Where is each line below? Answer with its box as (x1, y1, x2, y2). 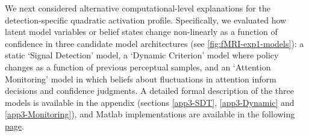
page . (5, 119, 24, 132)
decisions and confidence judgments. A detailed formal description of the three (5, 84, 294, 97)
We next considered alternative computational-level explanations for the (5, 2, 270, 14)
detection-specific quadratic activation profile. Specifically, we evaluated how (5, 13, 287, 26)
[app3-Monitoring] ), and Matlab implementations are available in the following (5, 108, 295, 120)
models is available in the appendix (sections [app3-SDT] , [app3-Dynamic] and (5, 96, 295, 108)
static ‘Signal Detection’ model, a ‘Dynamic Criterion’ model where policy (5, 49, 279, 61)
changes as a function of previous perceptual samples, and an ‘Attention (5, 60, 271, 73)
